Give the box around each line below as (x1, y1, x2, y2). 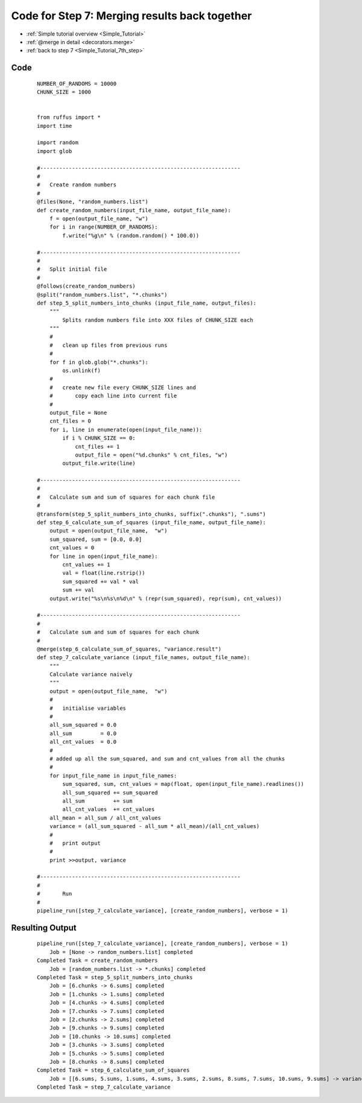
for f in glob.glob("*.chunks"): (49, 359, 149, 365)
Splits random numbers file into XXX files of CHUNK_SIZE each (62, 317, 253, 323)
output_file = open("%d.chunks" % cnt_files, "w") (75, 451, 228, 458)
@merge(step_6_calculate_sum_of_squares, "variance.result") (37, 645, 221, 653)
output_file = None (49, 409, 107, 416)
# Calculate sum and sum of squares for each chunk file (37, 493, 215, 501)
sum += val (62, 587, 95, 593)
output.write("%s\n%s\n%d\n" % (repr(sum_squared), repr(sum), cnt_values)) (49, 595, 282, 602)
